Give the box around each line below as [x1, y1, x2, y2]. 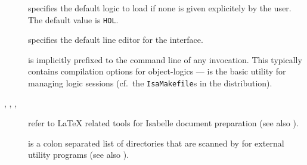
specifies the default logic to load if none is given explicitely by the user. [28, 2, 292, 14]
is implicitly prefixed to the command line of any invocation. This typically [28, 53, 302, 66]
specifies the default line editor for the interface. [28, 33, 203, 46]
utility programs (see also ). [28, 148, 129, 161]
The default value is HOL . [28, 13, 119, 26]
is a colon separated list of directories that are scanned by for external [28, 136, 284, 149]
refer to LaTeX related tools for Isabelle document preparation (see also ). [28, 117, 299, 129]
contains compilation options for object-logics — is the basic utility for [28, 65, 286, 77]
